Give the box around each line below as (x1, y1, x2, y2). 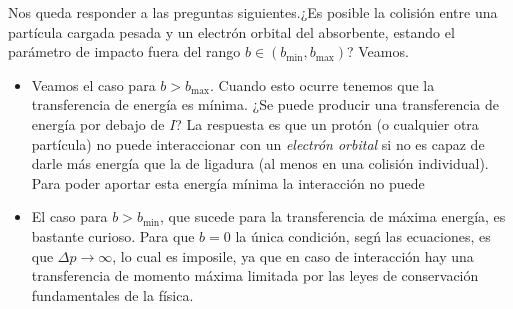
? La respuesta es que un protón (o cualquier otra (175, 113, 479, 134)
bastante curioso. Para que (31, 225, 195, 246)
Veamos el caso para (31, 74, 156, 95)
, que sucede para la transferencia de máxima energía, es (160, 206, 506, 227)
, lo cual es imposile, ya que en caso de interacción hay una (112, 245, 474, 266)
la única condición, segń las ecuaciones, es (235, 225, 491, 246)
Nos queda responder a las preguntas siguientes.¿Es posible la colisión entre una (8, 2, 498, 22)
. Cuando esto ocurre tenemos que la (210, 74, 435, 95)
